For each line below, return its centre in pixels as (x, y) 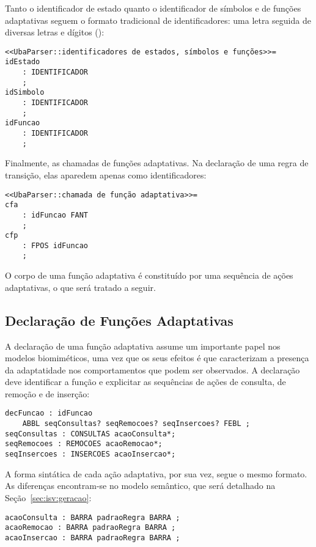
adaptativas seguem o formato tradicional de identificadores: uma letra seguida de (158, 20)
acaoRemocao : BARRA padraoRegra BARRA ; (90, 528)
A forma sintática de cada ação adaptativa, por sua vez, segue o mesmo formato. (156, 473)
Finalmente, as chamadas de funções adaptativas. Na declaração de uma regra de (157, 163)
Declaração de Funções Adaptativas (119, 320)
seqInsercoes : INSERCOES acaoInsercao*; (90, 454)
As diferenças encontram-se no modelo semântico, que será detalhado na (140, 486)
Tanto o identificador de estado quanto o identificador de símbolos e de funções (153, 8)
